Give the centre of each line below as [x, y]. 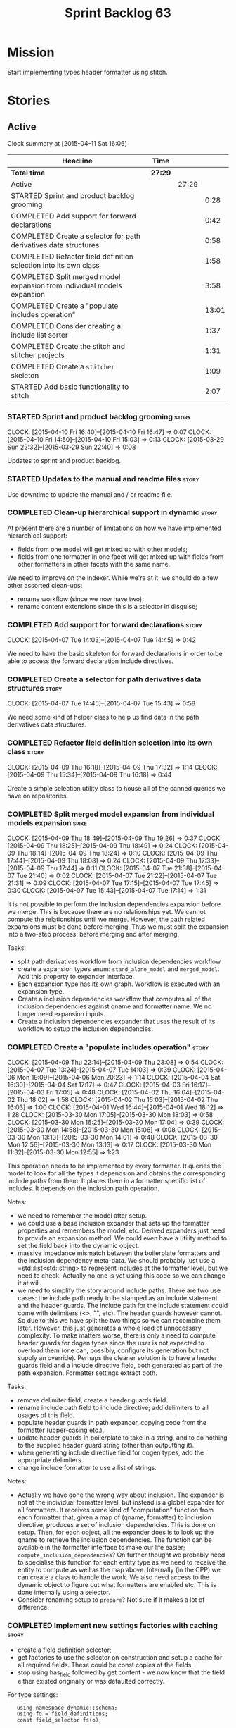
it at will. [29, 1283]
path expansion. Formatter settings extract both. [87, 1373]
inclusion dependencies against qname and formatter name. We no [114, 1006]
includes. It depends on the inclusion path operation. [84, 1188]
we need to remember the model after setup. [82, 1216]
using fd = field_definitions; [63, 1714]
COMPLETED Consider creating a [66, 326]
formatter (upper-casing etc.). [61, 1430]
